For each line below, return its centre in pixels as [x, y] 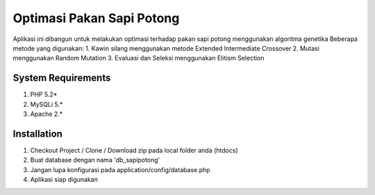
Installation [37, 134]
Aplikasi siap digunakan [64, 180]
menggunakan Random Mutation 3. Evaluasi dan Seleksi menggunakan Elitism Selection [139, 58]
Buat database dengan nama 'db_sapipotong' [95, 160]
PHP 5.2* [44, 94]
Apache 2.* [47, 114]
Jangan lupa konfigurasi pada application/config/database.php [120, 169]
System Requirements [62, 78]
